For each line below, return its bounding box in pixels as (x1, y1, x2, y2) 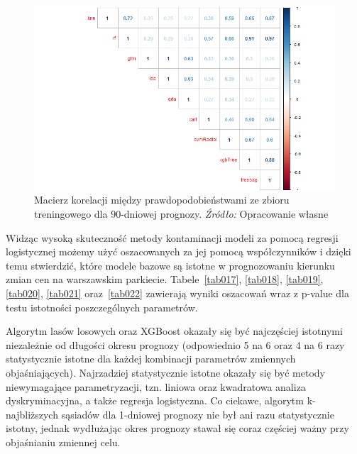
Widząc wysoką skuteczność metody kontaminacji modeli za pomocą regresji (6, 230, 339, 245)
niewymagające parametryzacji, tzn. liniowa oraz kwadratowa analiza (6, 379, 306, 394)
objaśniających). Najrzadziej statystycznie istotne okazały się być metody (6, 365, 326, 380)
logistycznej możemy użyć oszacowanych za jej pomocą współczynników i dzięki (6, 244, 351, 259)
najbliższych (6, 406, 58, 421)
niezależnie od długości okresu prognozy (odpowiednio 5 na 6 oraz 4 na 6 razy (6, 337, 345, 352)
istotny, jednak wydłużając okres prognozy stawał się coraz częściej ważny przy (6, 421, 349, 436)
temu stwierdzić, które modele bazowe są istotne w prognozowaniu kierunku (6, 258, 335, 272)
